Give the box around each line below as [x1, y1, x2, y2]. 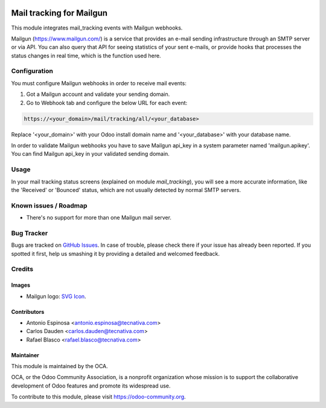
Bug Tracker [11, 229, 48, 237]
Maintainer [11, 351, 39, 359]
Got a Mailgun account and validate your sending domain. [26, 91, 170, 98]
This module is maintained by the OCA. [11, 363, 108, 370]
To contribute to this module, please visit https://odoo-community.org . [11, 393, 187, 401]
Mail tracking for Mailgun [11, 8, 108, 18]
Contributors [11, 308, 45, 315]
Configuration [11, 67, 54, 75]
